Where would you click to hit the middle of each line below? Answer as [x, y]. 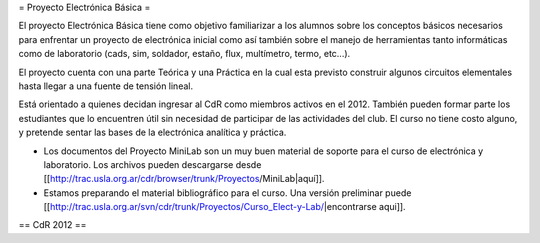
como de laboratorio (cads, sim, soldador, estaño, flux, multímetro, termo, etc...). [184, 54]
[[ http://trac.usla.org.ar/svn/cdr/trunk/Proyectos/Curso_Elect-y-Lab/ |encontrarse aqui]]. [224, 207]
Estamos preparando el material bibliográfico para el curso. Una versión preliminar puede [227, 192]
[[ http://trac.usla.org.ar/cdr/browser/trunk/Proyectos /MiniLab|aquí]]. [184, 179]
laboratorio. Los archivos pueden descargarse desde [152, 164]
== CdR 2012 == [52, 225]
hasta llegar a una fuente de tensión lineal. [106, 86]
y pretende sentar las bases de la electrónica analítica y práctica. [152, 132]
